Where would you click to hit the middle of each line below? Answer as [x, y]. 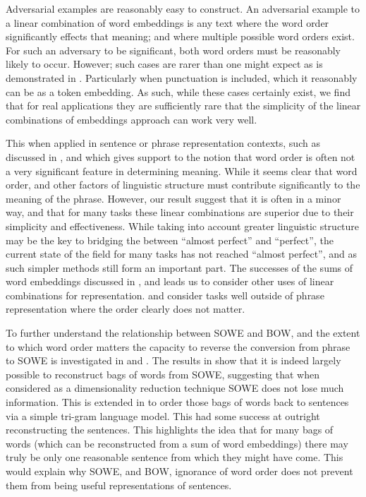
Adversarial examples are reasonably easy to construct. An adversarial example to [183, 8]
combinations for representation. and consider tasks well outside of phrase [165, 295]
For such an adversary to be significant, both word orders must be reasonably [173, 50]
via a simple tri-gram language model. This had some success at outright [163, 415]
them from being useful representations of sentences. [119, 485]
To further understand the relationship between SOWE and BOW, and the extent [183, 333]
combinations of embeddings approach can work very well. [132, 119]
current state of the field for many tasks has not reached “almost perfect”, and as [182, 254]
